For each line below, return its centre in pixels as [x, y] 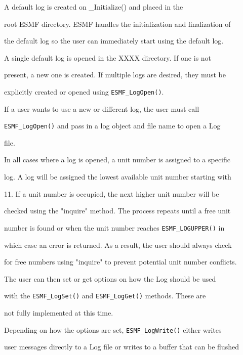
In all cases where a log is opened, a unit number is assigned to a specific [117, 160]
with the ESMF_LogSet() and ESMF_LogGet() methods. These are [105, 296]
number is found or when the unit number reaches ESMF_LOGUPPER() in [114, 227]
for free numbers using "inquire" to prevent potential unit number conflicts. [120, 262]
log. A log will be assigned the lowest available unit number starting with [118, 177]
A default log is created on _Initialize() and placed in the [94, 7]
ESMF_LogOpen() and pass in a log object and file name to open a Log [112, 126]
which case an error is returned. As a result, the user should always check [118, 245]
